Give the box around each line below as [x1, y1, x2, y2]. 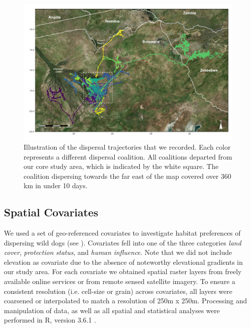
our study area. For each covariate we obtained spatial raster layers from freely [4, 266, 242, 277]
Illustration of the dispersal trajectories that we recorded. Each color [24, 141, 231, 152]
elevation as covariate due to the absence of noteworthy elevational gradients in [4, 256, 243, 267]
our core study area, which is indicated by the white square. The [24, 161, 219, 171]
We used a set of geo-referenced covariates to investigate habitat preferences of [4, 228, 241, 238]
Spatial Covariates [4, 205, 98, 220]
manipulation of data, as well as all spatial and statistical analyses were [4, 305, 220, 315]
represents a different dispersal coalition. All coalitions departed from [24, 151, 232, 162]
